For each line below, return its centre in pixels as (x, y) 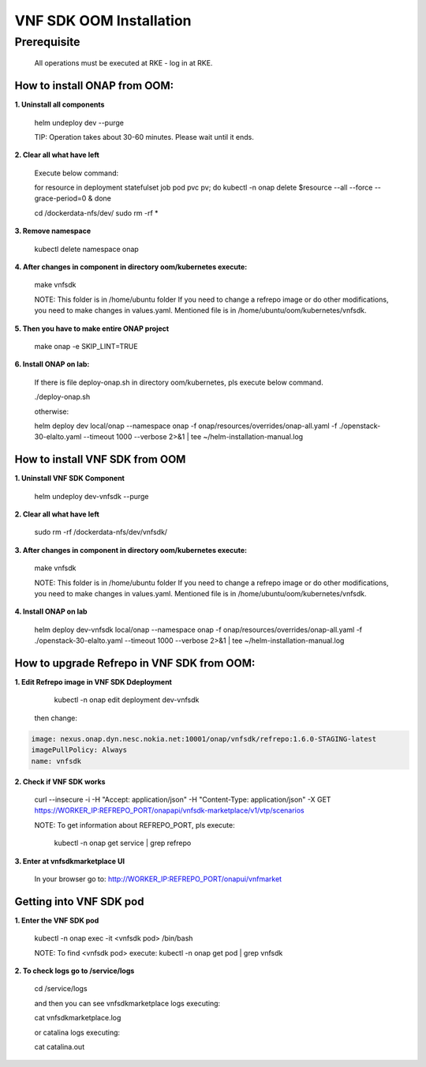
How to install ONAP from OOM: (94, 86)
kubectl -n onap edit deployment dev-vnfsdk (127, 700)
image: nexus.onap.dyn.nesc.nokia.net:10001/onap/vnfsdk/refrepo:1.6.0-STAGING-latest (204, 739)
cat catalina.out (60, 1046)
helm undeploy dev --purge (79, 122)
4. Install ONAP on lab (51, 611)
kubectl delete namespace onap (87, 249)
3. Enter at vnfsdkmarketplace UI (70, 861)
